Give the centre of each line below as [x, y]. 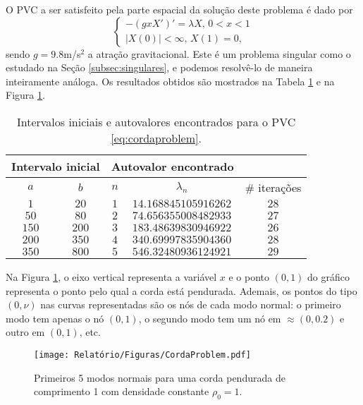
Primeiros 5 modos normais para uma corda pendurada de [160, 377]
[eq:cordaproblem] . [156, 138]
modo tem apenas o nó [55, 318]
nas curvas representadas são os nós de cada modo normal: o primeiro [191, 304]
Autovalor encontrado [172, 166]
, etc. [90, 332]
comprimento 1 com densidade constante [122, 391]
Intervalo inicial [56, 166]
